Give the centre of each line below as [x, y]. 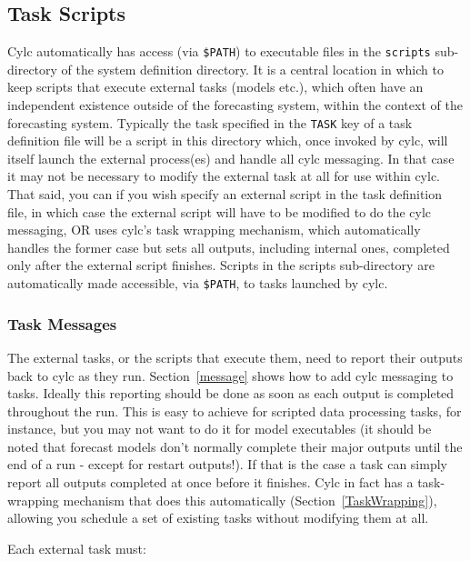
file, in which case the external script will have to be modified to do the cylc [220, 211]
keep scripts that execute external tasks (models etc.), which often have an [215, 87]
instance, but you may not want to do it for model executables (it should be [220, 429]
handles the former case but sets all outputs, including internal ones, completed [229, 247]
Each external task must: [77, 548]
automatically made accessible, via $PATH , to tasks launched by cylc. [198, 283]
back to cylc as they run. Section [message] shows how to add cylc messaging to [230, 375]
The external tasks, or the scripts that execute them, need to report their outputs [235, 357]
